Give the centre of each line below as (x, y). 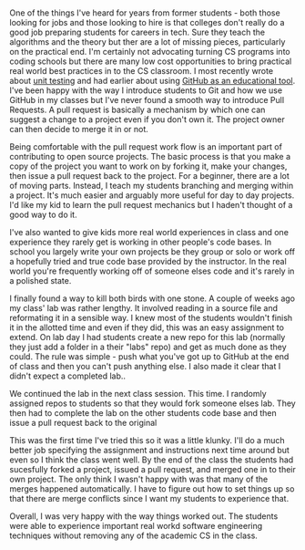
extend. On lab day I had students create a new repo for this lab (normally (147, 337)
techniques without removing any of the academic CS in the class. (133, 535)
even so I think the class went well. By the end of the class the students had (152, 460)
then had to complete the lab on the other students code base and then (143, 413)
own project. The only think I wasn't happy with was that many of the (139, 479)
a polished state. (41, 281)
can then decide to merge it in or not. (79, 130)
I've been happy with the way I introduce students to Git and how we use (146, 90)
